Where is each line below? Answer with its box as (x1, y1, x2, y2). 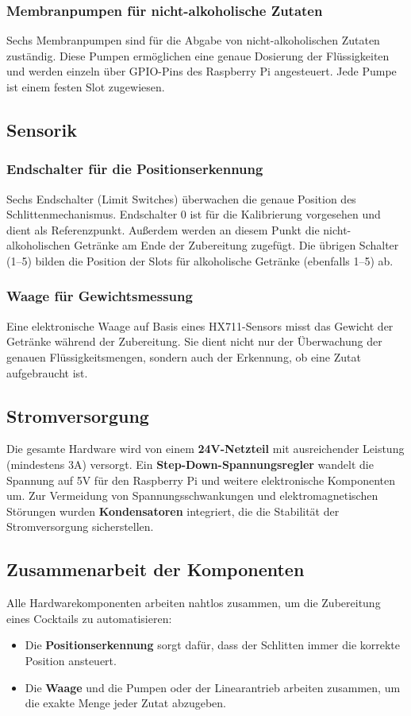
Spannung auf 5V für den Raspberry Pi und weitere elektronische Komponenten (6, 471, 396, 488)
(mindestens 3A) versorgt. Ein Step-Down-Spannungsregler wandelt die (6, 455, 374, 472)
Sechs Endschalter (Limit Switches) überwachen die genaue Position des (6, 190, 356, 207)
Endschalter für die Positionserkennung (6, 159, 263, 179)
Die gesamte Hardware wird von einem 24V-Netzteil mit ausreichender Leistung (6, 440, 405, 457)
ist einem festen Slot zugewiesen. (6, 79, 165, 95)
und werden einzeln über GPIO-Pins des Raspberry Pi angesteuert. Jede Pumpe (6, 63, 397, 79)
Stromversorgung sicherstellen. (6, 518, 154, 535)
